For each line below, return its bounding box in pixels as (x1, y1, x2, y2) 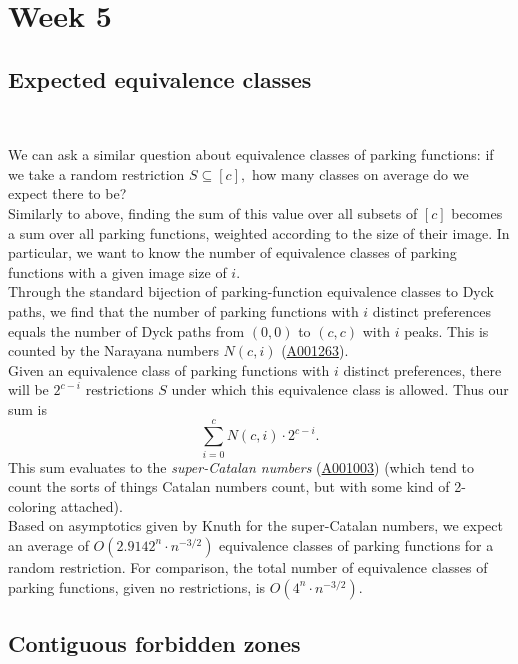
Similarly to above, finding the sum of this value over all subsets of (8, 202, 418, 223)
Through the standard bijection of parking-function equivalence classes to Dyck (8, 281, 494, 302)
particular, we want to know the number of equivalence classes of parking (8, 242, 457, 263)
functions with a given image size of (8, 261, 227, 282)
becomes (451, 202, 503, 223)
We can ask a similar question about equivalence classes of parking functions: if (8, 144, 494, 165)
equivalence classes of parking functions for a (219, 534, 494, 555)
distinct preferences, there (343, 359, 502, 380)
